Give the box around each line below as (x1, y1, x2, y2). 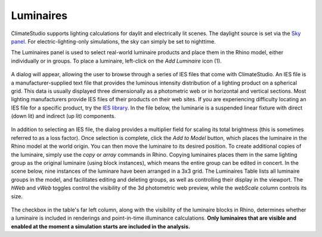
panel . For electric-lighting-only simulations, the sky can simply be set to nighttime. (11, 38, 216, 45)
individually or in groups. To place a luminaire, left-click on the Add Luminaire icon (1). (11, 57, 222, 64)
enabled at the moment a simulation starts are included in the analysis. (11, 223, 190, 230)
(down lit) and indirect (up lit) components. (11, 113, 116, 120)
